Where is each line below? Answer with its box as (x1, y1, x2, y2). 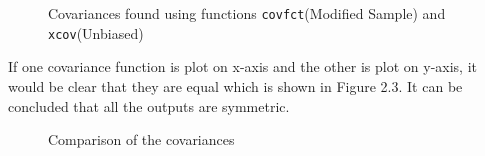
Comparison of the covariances (48, 129, 235, 150)
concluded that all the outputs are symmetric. (8, 95, 290, 116)
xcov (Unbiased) (48, 22, 144, 43)
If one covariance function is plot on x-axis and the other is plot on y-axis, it (8, 56, 477, 77)
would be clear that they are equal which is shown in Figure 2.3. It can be (8, 75, 463, 96)
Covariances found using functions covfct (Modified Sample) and (48, 3, 446, 23)
